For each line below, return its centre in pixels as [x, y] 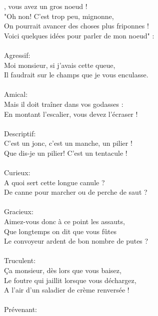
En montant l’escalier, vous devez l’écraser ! [71, 114]
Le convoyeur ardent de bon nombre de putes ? [76, 241]
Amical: [16, 94]
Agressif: [17, 55]
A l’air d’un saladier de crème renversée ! [67, 290]
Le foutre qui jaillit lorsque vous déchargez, [70, 280]
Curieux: [17, 172]
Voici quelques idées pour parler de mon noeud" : [79, 35]
